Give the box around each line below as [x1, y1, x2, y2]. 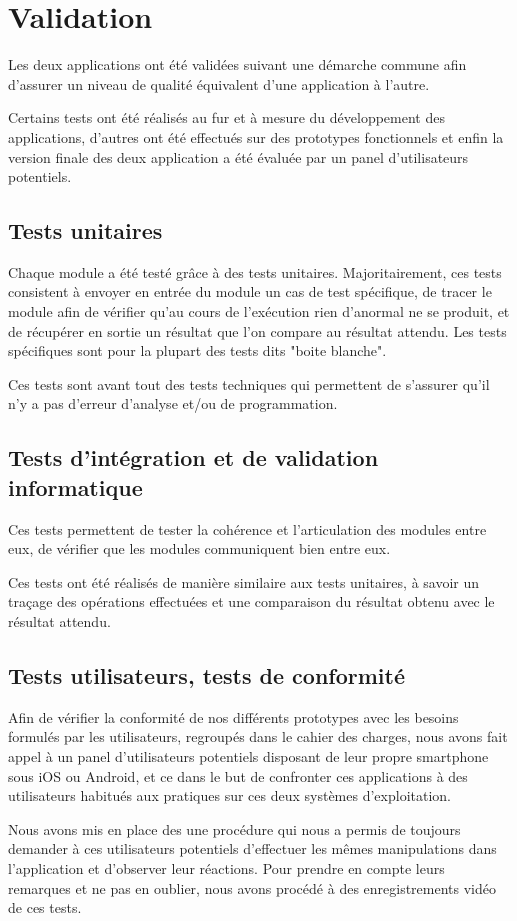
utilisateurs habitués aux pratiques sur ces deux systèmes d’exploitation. [8, 785, 451, 806]
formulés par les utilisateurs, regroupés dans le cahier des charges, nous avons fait [8, 726, 508, 747]
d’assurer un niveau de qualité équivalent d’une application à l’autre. [8, 73, 430, 94]
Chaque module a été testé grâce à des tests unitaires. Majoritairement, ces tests [8, 261, 502, 282]
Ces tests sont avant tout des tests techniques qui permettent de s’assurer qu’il [8, 373, 490, 394]
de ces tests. [8, 897, 82, 918]
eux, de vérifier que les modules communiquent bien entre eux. [8, 538, 391, 559]
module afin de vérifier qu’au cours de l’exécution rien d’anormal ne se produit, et [8, 301, 510, 322]
